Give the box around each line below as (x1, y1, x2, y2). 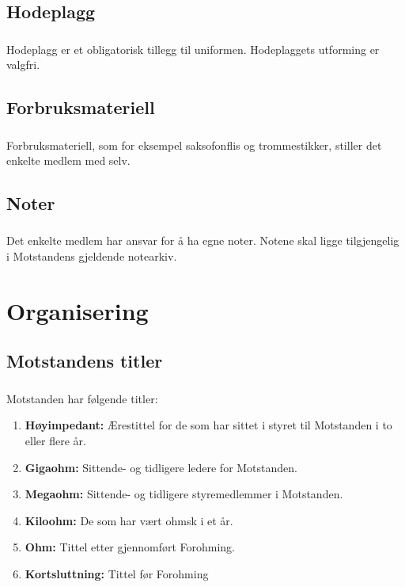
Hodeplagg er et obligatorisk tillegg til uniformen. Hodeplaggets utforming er (6, 40, 380, 57)
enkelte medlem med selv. (6, 152, 131, 169)
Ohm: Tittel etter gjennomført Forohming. (25, 539, 235, 555)
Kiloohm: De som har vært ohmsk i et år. (25, 512, 233, 528)
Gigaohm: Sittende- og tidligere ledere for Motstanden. (25, 459, 297, 475)
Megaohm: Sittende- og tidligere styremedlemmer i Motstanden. (25, 486, 343, 502)
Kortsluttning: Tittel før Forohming (25, 565, 209, 581)
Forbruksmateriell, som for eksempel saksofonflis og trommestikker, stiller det (6, 136, 382, 153)
